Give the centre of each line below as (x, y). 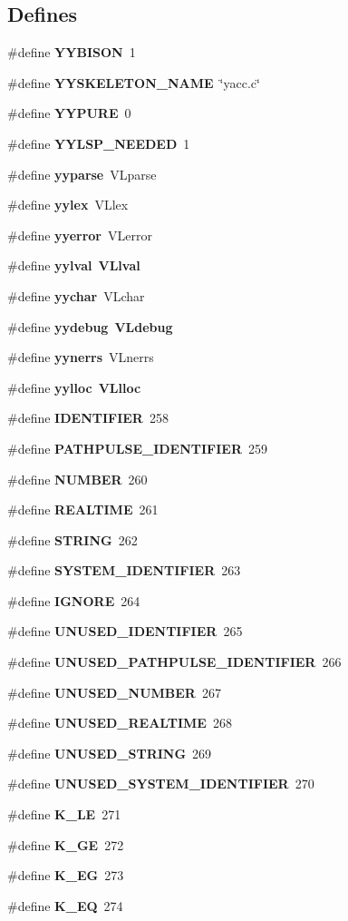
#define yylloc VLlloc (74, 387)
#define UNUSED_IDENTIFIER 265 (125, 631)
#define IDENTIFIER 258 (88, 418)
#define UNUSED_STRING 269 (110, 753)
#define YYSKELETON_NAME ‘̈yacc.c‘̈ (134, 82)
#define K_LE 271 (64, 814)
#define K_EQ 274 (65, 905)
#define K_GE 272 (66, 844)
